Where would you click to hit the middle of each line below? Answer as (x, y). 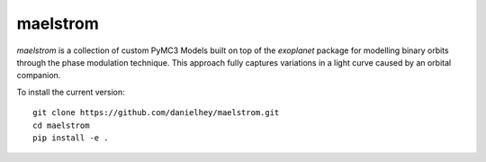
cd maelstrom (61, 125)
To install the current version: (71, 92)
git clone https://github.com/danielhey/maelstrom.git (156, 113)
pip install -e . (71, 138)
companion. (39, 76)
